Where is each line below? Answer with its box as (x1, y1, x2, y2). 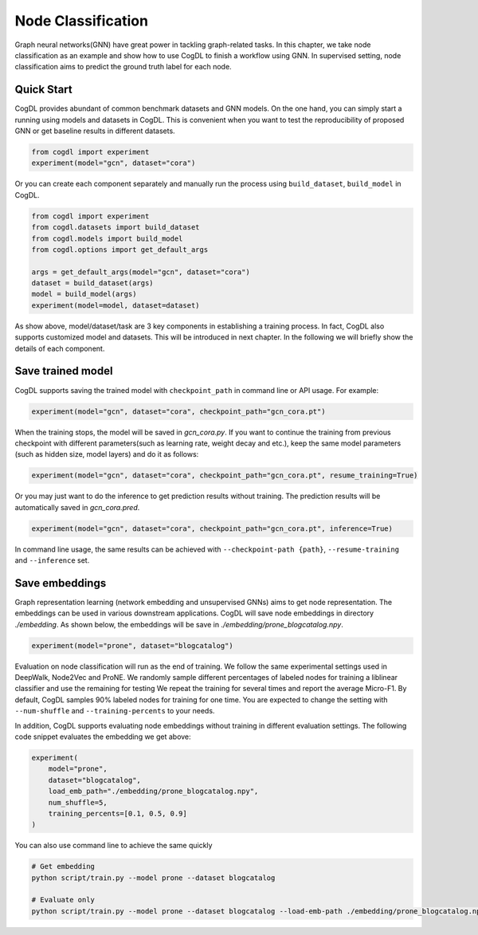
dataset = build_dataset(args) (31, 279, 155, 288)
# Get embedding (31, 862, 96, 871)
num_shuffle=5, (48, 798, 108, 807)
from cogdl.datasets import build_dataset (31, 223, 200, 232)
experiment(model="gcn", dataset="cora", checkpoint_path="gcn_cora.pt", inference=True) (31, 524, 394, 533)
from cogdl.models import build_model (31, 234, 183, 243)
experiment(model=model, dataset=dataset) (31, 301, 200, 310)
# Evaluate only (31, 895, 96, 905)
